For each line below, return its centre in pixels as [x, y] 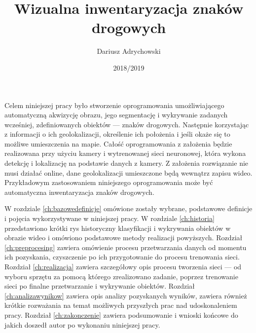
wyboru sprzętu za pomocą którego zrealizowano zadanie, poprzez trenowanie [121, 276]
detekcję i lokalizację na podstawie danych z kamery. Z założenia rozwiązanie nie [127, 163]
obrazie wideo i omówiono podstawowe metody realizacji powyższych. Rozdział [124, 238]
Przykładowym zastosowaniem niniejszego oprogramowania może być [109, 182]
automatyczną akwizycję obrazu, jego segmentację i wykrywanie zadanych [116, 115]
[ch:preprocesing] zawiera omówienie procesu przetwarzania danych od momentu [126, 247]
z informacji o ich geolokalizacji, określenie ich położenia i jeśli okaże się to [117, 134]
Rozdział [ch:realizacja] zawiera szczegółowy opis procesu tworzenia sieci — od [123, 266]
